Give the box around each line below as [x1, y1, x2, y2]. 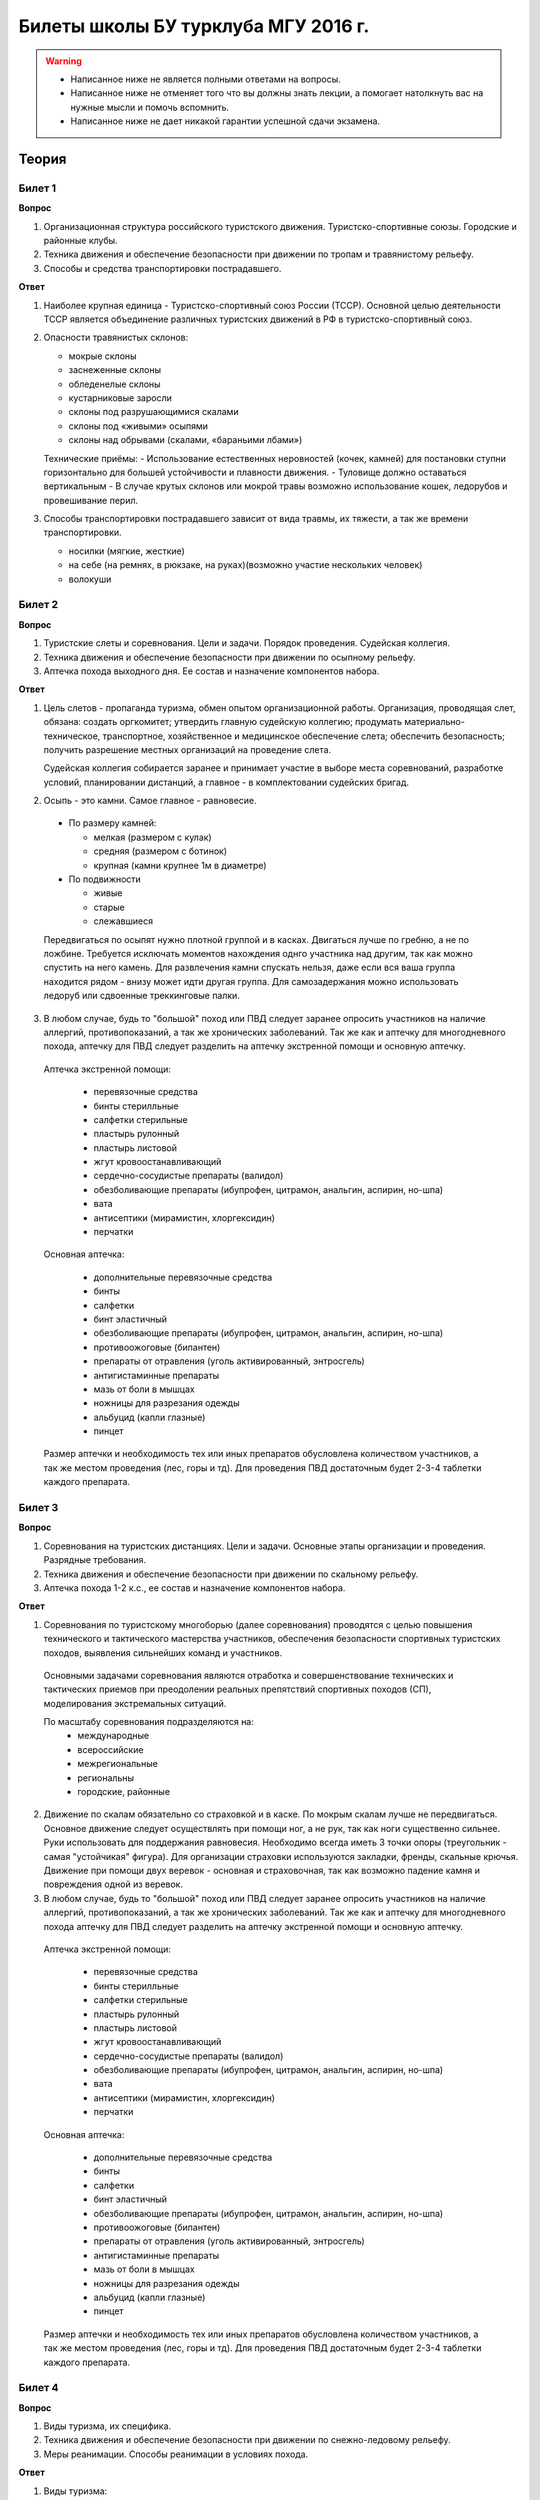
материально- [403, 716, 465, 728]
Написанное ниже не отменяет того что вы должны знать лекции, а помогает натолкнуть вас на [70, 87, 484, 99]
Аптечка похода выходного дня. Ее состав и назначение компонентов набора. [43, 665, 380, 677]
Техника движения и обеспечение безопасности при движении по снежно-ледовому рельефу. [43, 2434, 452, 2446]
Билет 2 [18, 598, 59, 612]
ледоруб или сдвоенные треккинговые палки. [43, 990, 240, 1002]
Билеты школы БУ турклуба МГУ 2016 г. [18, 15, 370, 37]
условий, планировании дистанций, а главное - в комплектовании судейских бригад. [43, 776, 410, 788]
